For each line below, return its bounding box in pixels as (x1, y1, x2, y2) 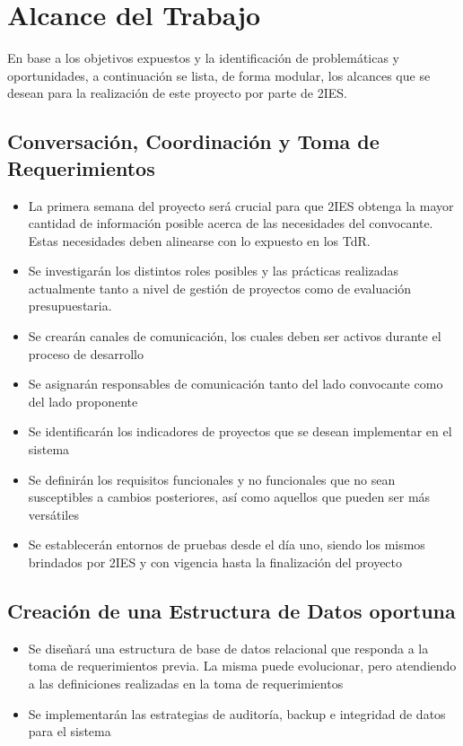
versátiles (28, 505, 79, 523)
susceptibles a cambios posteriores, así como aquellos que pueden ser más (28, 487, 431, 506)
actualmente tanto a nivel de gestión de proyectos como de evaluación (28, 278, 412, 297)
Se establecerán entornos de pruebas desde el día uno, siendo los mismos (28, 535, 425, 554)
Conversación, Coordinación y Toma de (7, 127, 380, 155)
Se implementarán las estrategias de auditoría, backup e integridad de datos (28, 704, 446, 723)
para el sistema (28, 722, 111, 741)
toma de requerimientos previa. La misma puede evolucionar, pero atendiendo (28, 656, 457, 675)
